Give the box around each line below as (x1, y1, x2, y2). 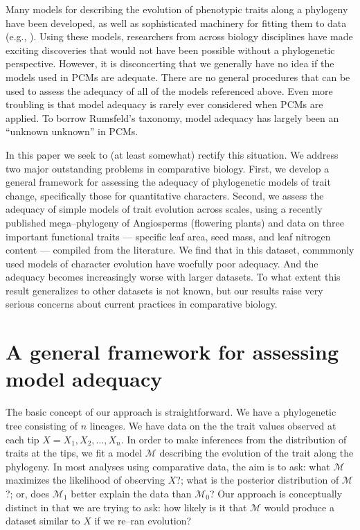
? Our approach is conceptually (209, 486, 343, 500)
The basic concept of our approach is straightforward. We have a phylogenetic (6, 405, 336, 419)
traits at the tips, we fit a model (6, 445, 142, 460)
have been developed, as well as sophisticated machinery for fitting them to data (6, 15, 347, 30)
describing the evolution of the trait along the (159, 445, 354, 460)
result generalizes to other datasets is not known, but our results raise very (6, 283, 323, 297)
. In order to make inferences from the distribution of (120, 432, 347, 446)
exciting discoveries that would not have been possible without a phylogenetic (6, 42, 335, 57)
